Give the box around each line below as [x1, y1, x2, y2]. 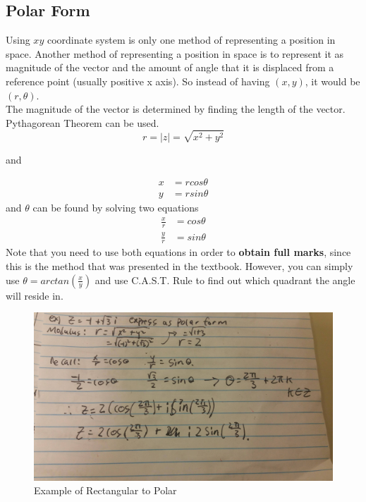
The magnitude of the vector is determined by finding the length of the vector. [6, 102, 346, 116]
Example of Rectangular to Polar [34, 483, 177, 498]
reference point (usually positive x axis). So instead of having [6, 73, 270, 88]
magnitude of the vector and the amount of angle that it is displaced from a [6, 60, 334, 75]
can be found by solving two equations [32, 200, 199, 215]
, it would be [305, 73, 360, 88]
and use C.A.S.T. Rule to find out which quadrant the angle [94, 272, 355, 287]
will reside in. [6, 288, 63, 302]
